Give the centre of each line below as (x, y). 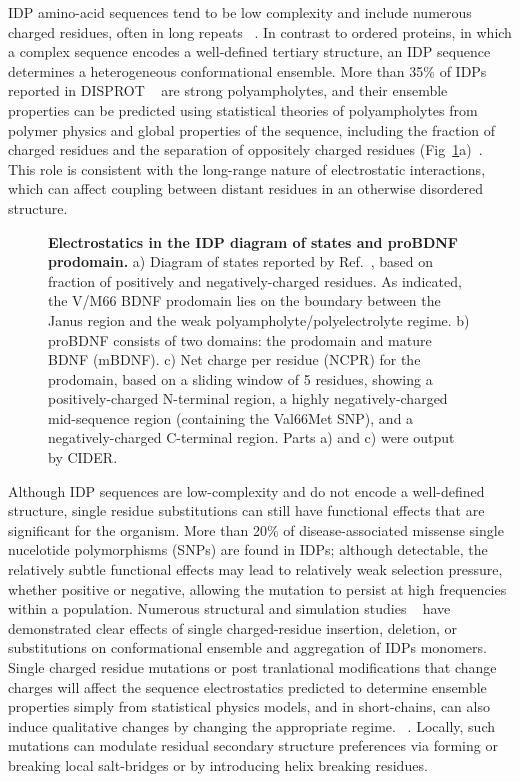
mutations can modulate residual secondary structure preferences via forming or (253, 745)
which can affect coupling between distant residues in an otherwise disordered (245, 188)
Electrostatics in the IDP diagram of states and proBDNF (253, 241)
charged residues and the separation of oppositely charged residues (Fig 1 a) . (245, 149)
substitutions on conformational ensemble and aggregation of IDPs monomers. (247, 647)
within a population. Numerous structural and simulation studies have (229, 608)
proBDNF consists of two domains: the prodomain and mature (240, 339)
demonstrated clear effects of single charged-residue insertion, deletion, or (232, 627)
